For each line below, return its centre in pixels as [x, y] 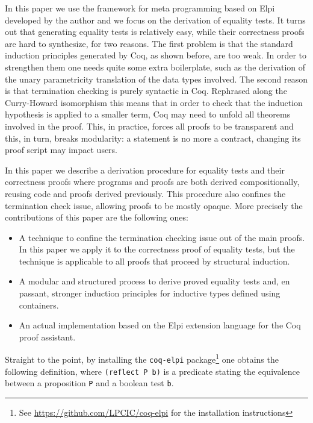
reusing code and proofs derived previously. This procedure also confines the [145, 193]
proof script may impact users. [61, 150]
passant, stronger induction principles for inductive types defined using [150, 293]
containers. [39, 305]
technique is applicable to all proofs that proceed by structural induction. [154, 261]
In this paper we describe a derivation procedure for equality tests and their [145, 170]
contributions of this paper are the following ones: [97, 217]
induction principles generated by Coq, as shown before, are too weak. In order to [156, 55]
